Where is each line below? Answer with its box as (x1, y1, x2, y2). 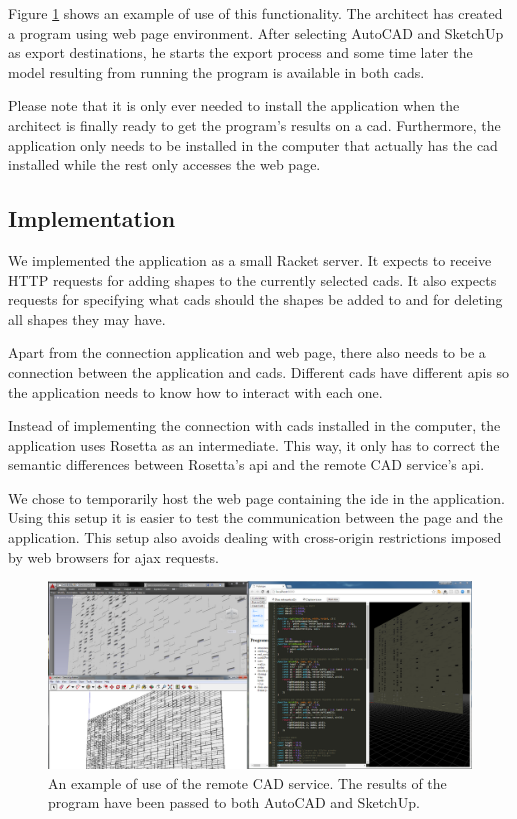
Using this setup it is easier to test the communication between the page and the (8, 507, 503, 528)
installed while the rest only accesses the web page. (8, 154, 321, 175)
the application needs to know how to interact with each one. (8, 381, 383, 402)
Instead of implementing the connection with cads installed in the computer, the (8, 415, 501, 436)
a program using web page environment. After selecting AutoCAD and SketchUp (8, 22, 504, 43)
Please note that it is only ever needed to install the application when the (8, 95, 460, 116)
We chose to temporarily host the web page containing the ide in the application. (8, 487, 505, 508)
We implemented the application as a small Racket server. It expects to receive (8, 249, 492, 270)
